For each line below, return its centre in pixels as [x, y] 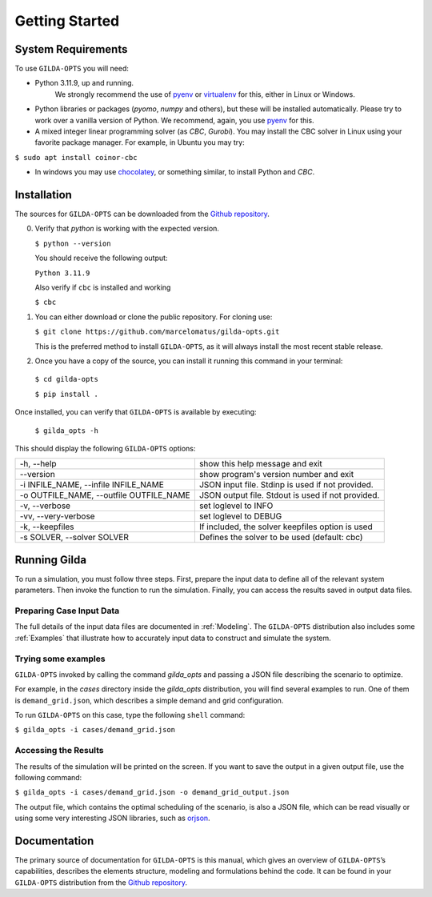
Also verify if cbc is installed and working [103, 287]
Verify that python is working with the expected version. [127, 229]
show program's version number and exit [276, 475]
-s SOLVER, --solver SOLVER [74, 538]
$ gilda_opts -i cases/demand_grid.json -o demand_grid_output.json [152, 793]
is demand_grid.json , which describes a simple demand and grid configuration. [149, 700]
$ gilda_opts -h [67, 430]
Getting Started [67, 21]
